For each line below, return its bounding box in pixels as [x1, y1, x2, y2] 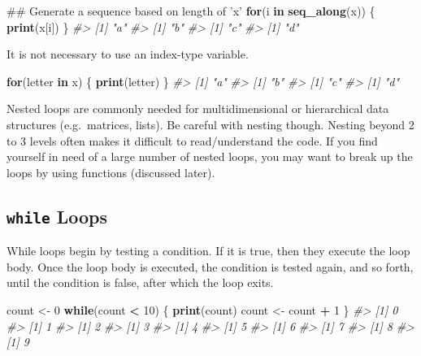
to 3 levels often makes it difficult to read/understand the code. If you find [7, 132, 378, 149]
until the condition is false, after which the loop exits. [7, 274, 274, 291]
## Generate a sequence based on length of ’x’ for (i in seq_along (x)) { [7, 2, 375, 19]
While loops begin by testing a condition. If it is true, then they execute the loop [7, 242, 410, 259]
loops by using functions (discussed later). [7, 163, 215, 180]
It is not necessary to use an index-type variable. [7, 46, 249, 63]
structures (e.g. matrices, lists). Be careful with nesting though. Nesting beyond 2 [7, 115, 414, 132]
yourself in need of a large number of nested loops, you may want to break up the [7, 148, 413, 165]
